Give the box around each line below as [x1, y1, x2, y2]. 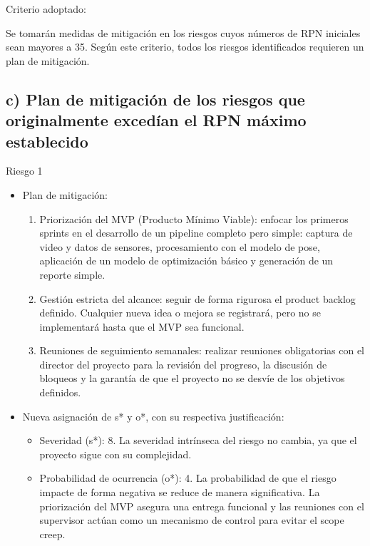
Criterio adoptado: [6, 1, 86, 16]
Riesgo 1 [6, 163, 43, 178]
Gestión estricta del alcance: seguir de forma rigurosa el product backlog [39, 291, 356, 306]
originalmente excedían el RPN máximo [6, 109, 307, 131]
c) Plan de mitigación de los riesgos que [6, 88, 305, 110]
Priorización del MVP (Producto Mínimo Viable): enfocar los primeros [39, 211, 349, 226]
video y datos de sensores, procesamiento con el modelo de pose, [39, 239, 320, 254]
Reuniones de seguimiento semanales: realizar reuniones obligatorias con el [39, 343, 364, 358]
